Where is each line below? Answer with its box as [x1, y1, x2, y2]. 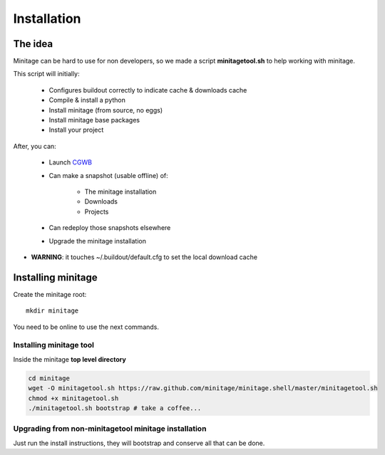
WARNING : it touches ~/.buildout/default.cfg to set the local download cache [31, 253, 258, 261]
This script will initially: [13, 70, 80, 78]
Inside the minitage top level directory [13, 355, 126, 363]
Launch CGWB [48, 158, 93, 167]
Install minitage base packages [48, 116, 140, 125]
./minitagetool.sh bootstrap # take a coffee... [28, 404, 202, 412]
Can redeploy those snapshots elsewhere [48, 224, 171, 232]
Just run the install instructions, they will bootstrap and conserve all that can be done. [13, 439, 265, 447]
